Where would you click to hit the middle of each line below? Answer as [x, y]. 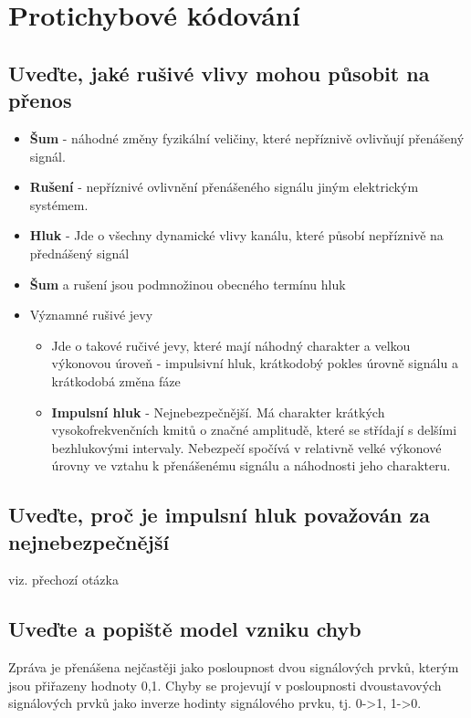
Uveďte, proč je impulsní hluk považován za [219, 515]
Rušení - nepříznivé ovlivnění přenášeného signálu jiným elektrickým [224, 187]
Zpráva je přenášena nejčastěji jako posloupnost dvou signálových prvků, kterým [234, 667]
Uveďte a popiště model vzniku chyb [185, 629]
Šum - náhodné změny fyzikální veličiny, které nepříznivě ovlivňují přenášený [247, 137]
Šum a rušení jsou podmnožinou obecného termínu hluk [188, 284]
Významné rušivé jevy [91, 315]
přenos [40, 100]
